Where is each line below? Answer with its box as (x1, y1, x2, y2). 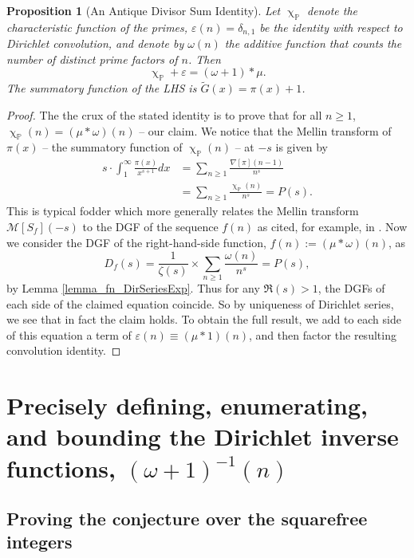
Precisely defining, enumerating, (6, 389, 368, 422)
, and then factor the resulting (249, 326, 396, 343)
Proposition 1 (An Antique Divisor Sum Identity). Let (6, 2, 281, 18)
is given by (275, 139, 328, 155)
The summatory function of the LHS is (6, 80, 197, 96)
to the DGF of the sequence (82, 218, 219, 234)
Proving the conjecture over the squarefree (6, 506, 368, 531)
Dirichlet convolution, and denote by (6, 35, 184, 52)
